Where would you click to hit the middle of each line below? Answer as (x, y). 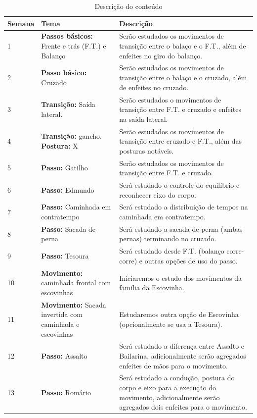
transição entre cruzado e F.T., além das (181, 141)
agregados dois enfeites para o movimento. (183, 407)
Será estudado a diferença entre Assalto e (182, 346)
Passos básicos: (67, 36)
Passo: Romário (66, 392)
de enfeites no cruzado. (154, 87)
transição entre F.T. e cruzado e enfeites (180, 109)
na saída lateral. (144, 119)
